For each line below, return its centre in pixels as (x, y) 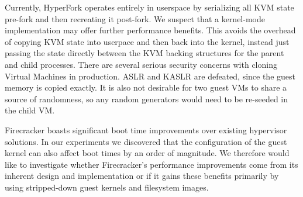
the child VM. (30, 110)
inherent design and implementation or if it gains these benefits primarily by (142, 176)
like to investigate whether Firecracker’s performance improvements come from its (151, 164)
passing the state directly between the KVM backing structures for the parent (144, 53)
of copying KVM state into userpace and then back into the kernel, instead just (147, 41)
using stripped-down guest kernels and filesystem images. (107, 187)
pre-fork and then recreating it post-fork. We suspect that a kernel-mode (135, 18)
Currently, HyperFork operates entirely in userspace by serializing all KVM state (149, 7)
